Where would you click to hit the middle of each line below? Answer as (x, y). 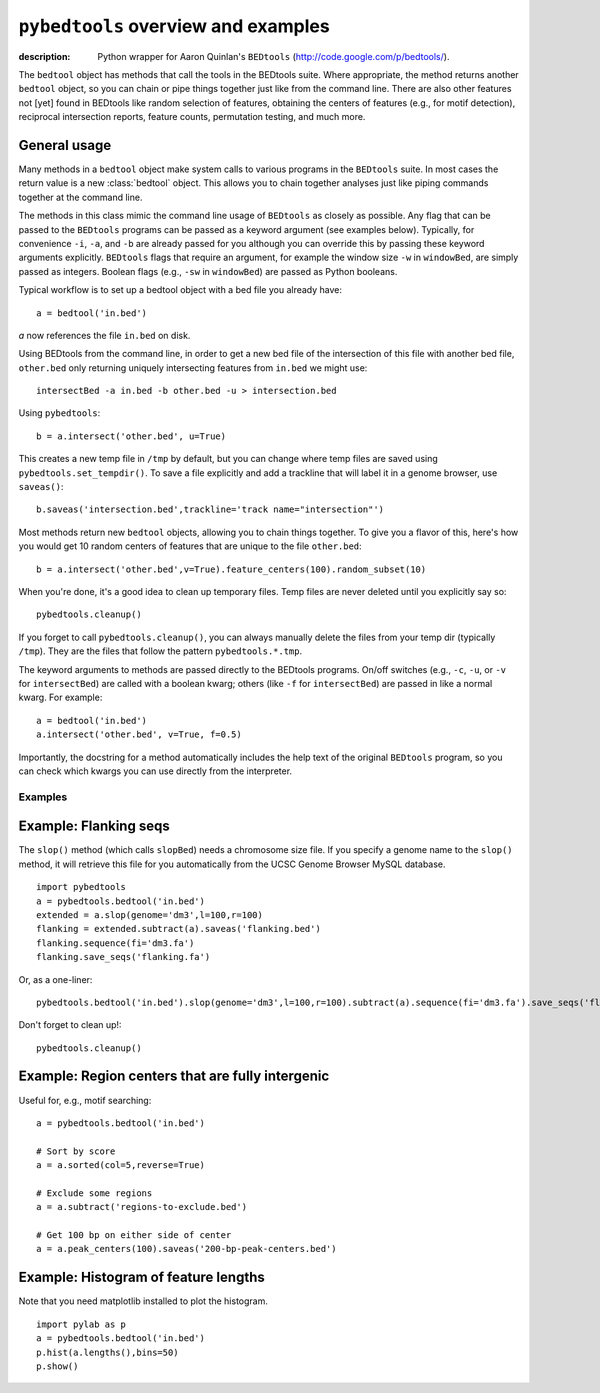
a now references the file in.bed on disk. (104, 335)
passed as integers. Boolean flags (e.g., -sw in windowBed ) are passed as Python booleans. (208, 271)
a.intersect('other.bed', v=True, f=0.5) (139, 734)
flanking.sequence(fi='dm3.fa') (115, 943)
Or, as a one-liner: (55, 979)
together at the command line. (80, 197)
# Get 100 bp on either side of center (134, 1235)
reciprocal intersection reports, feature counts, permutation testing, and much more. (192, 117)
